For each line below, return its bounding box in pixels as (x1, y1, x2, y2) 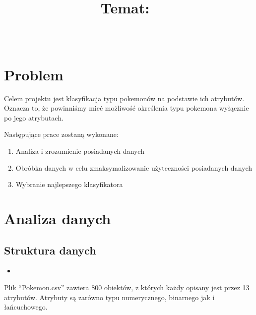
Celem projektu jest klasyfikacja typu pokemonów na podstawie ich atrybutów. (4, 93, 245, 103)
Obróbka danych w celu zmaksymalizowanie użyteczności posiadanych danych (15, 162, 253, 173)
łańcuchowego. (4, 302, 48, 312)
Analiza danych (4, 208, 111, 229)
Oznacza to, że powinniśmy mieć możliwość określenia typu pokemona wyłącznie (4, 103, 249, 113)
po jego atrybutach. (4, 112, 64, 123)
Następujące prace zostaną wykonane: (4, 129, 119, 139)
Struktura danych (4, 242, 96, 257)
